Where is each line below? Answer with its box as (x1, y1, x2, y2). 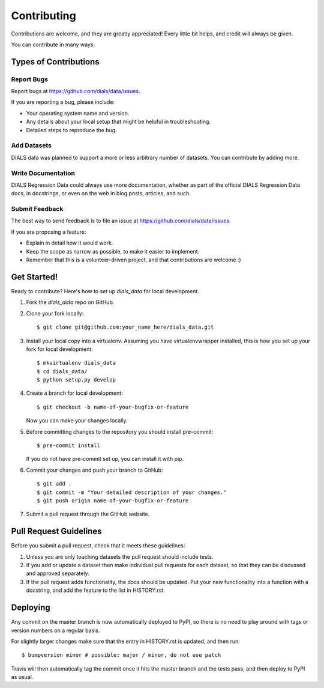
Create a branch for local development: (26, 389, 123, 397)
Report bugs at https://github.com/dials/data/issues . (11, 88, 140, 95)
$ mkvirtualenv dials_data (37, 359, 116, 367)
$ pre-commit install (37, 442, 100, 449)
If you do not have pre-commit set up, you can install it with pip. (26, 455, 184, 463)
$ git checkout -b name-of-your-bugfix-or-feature (37, 403, 189, 410)
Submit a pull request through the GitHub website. (26, 511, 150, 518)
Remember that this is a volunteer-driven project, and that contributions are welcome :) (26, 256, 241, 264)
